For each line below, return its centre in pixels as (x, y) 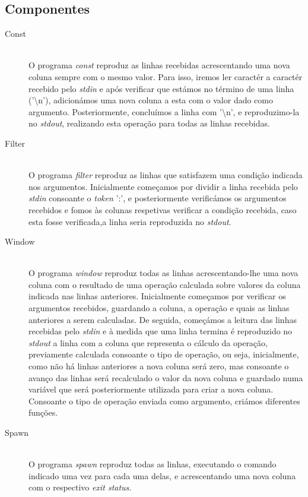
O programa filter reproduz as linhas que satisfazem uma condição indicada (166, 175)
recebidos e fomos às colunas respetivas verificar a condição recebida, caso (163, 209)
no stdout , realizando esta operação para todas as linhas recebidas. (149, 123)
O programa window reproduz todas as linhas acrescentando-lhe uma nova (163, 273)
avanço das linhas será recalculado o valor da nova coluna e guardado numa (166, 377)
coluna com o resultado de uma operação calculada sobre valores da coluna (165, 284)
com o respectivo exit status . (80, 487)
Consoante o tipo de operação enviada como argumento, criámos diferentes (164, 401)
